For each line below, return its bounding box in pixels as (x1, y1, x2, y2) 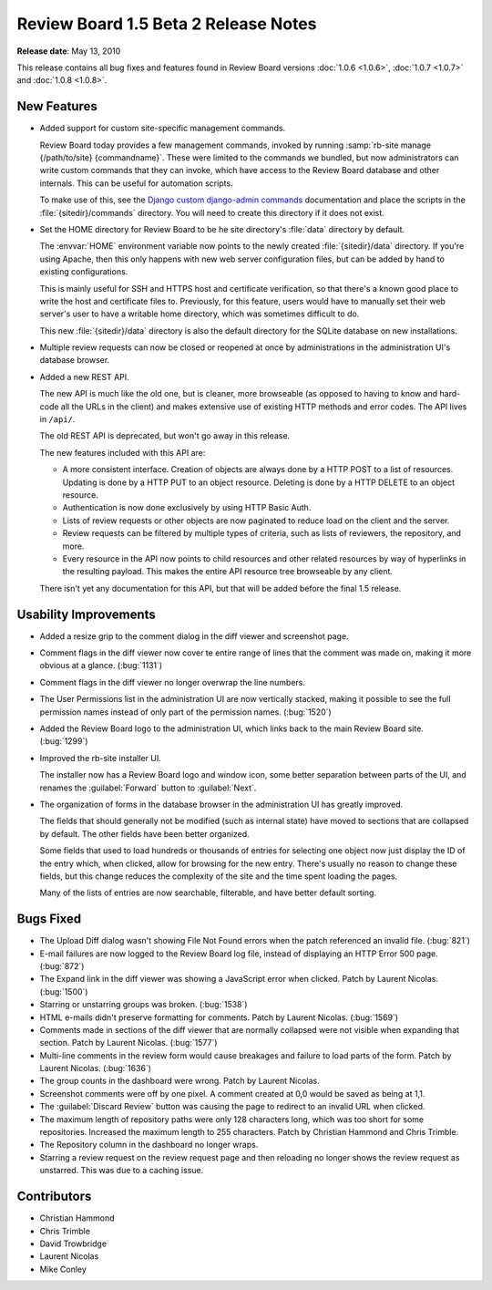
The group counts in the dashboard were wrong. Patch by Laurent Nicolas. (39, 1076, 320, 1087)
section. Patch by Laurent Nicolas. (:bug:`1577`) (39, 1037, 218, 1048)
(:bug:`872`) (39, 960, 85, 971)
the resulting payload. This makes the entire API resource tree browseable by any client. (62, 566, 394, 577)
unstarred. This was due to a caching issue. (39, 1165, 204, 1176)
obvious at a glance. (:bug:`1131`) (39, 660, 163, 671)
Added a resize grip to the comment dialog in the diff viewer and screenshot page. (39, 630, 350, 642)
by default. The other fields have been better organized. (39, 828, 250, 839)
